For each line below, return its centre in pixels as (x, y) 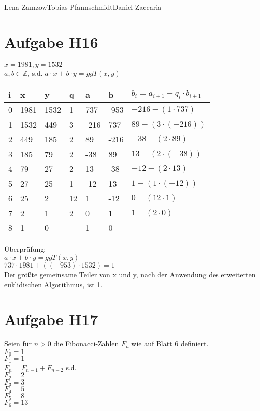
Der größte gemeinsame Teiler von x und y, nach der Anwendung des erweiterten (130, 274)
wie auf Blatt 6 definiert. (170, 344)
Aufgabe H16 (51, 41)
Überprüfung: (25, 249)
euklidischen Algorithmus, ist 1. (53, 284)
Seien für (18, 344)
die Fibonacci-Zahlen (86, 344)
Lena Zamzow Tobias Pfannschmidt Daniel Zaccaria (83, 7)
